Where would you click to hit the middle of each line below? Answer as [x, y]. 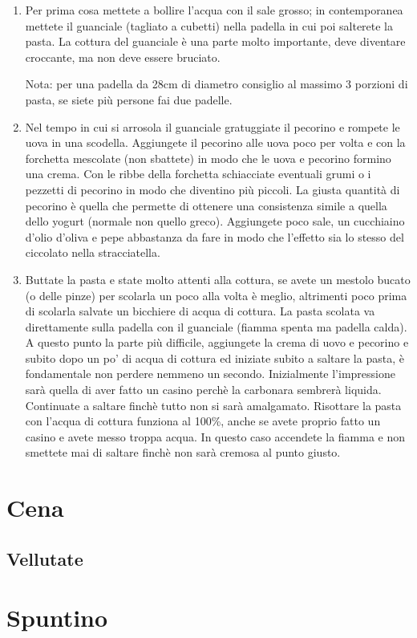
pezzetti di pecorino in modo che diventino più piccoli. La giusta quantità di [213, 189]
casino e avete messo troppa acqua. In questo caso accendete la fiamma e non [215, 436]
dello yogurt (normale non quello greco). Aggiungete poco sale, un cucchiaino [215, 221]
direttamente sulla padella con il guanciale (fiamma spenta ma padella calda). [216, 326]
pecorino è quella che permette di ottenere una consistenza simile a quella [206, 205]
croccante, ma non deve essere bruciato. [123, 57]
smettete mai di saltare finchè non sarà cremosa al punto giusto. [183, 452]
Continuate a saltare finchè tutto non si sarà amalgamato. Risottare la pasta [213, 405]
